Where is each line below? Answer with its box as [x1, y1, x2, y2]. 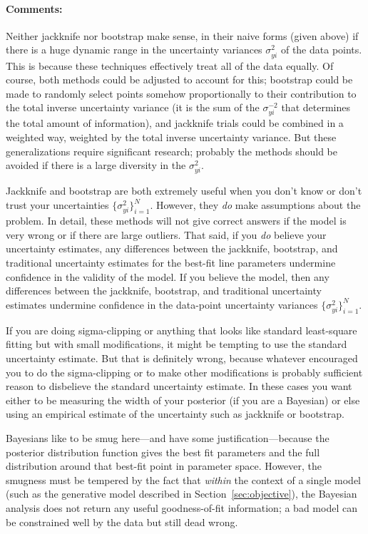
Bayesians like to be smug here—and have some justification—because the [6, 431, 329, 446]
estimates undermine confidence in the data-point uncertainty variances [6, 297, 318, 312]
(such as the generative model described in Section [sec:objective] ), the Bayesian [6, 486, 357, 501]
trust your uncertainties [6, 197, 109, 212]
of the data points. [280, 42, 362, 57]
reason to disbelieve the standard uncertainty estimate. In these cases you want [6, 379, 352, 394]
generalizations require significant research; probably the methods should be [6, 143, 337, 158]
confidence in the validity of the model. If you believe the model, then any [6, 269, 329, 284]
